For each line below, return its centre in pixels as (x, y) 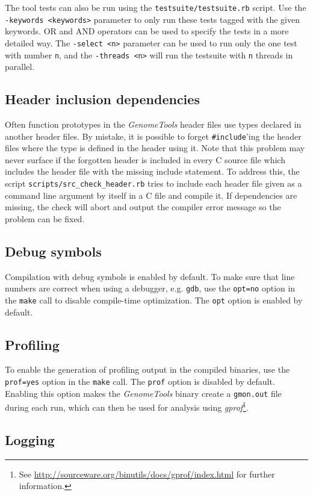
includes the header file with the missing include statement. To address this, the (152, 171)
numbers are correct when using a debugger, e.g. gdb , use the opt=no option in (150, 288)
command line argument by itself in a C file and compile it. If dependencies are (151, 195)
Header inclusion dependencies (102, 99)
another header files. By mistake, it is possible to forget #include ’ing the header (153, 136)
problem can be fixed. (45, 218)
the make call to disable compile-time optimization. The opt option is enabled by (154, 300)
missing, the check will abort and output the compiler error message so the (143, 207)
